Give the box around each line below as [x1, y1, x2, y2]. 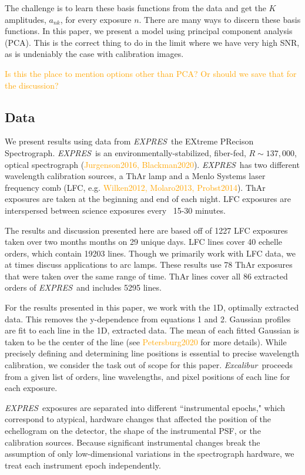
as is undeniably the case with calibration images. [5, 48, 184, 60]
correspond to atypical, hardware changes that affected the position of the [5, 413, 272, 425]
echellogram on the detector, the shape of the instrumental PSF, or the [5, 425, 261, 437]
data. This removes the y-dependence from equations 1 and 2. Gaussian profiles [5, 312, 291, 325]
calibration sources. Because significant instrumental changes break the [5, 436, 260, 448]
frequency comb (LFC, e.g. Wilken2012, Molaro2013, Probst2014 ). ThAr [5, 181, 266, 193]
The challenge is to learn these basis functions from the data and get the [5, 2, 266, 14]
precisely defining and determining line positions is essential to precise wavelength [5, 347, 300, 359]
